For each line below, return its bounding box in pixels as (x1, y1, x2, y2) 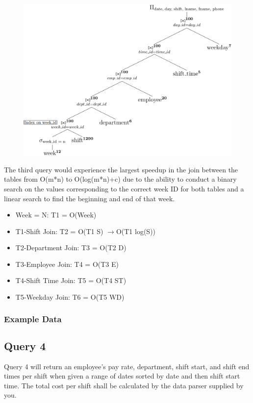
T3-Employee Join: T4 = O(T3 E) (15, 259, 119, 269)
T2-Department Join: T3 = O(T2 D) (15, 242, 126, 253)
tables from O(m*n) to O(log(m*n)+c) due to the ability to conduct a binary (4, 174, 237, 184)
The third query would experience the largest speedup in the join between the (4, 164, 238, 174)
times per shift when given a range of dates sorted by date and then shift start (4, 371, 240, 381)
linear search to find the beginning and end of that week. (4, 193, 175, 203)
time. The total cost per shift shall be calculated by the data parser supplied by (4, 380, 244, 390)
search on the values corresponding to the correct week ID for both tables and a (4, 183, 244, 193)
